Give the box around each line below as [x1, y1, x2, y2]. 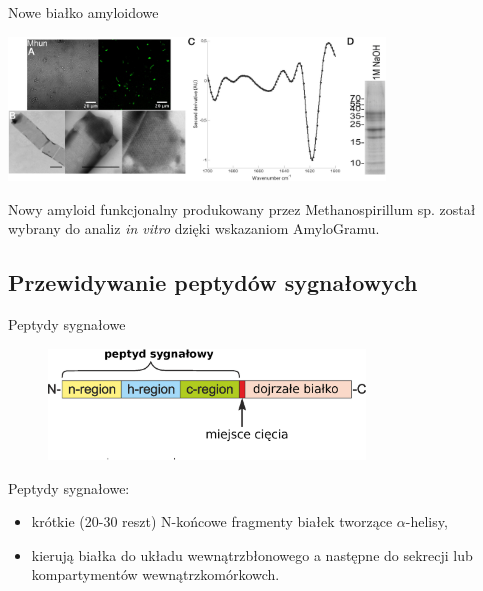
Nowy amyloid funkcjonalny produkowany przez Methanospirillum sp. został [8, 198, 476, 219]
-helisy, [405, 511, 448, 532]
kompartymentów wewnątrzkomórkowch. [31, 564, 280, 585]
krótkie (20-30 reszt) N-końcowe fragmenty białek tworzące [31, 511, 393, 532]
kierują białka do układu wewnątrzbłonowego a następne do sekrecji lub [31, 544, 473, 565]
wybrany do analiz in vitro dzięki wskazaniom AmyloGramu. [8, 218, 380, 239]
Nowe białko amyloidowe [8, 2, 159, 22]
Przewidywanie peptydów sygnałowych [8, 267, 418, 298]
